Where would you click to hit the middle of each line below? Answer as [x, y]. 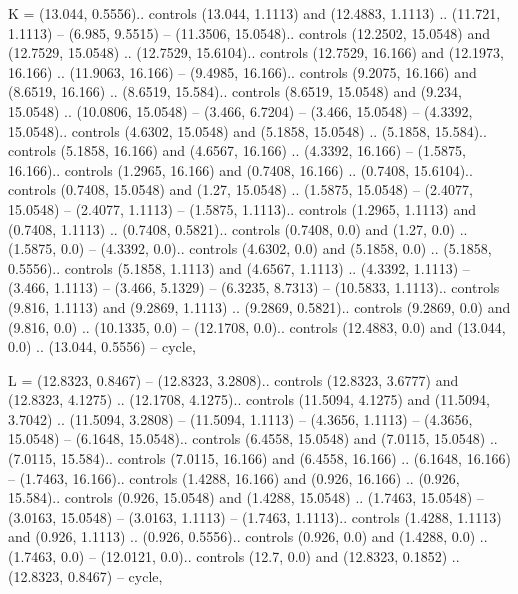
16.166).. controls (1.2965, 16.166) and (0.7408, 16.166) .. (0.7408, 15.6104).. [240, 169]
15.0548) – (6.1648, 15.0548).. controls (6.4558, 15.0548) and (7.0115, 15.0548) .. [253, 438]
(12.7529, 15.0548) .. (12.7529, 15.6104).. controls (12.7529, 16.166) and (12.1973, [256, 52]
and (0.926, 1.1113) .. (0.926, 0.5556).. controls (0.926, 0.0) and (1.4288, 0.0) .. [248, 536]
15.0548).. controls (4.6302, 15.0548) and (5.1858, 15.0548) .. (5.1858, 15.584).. [247, 130]
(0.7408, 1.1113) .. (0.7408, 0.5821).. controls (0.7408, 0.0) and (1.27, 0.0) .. [238, 228]
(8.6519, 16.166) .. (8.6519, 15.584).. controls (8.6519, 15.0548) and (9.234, [235, 91]
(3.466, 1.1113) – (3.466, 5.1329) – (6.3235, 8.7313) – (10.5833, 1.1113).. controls [254, 287]
